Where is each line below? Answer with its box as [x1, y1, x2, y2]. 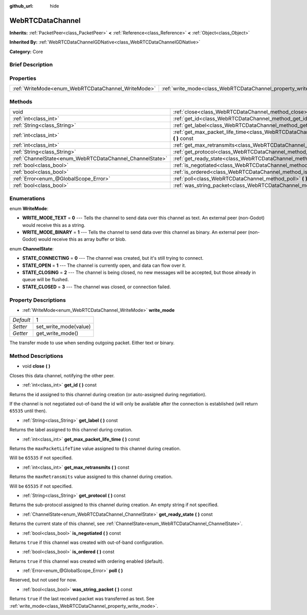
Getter [12, 330, 28, 337]
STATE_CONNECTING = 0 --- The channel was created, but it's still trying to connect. [22, 255, 204, 261]
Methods [9, 98, 33, 105]
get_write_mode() [36, 330, 79, 337]
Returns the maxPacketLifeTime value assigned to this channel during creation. [9, 445, 181, 451]
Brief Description [9, 61, 53, 69]
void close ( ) [22, 363, 51, 369]
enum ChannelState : [9, 245, 54, 252]
